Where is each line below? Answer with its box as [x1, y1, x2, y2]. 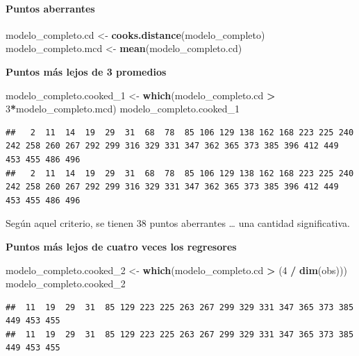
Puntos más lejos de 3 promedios [6, 64, 167, 78]
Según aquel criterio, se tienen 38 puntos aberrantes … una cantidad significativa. [6, 216, 350, 230]
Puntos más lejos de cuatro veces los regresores [6, 239, 237, 253]
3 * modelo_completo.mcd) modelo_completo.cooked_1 [6, 101, 240, 116]
